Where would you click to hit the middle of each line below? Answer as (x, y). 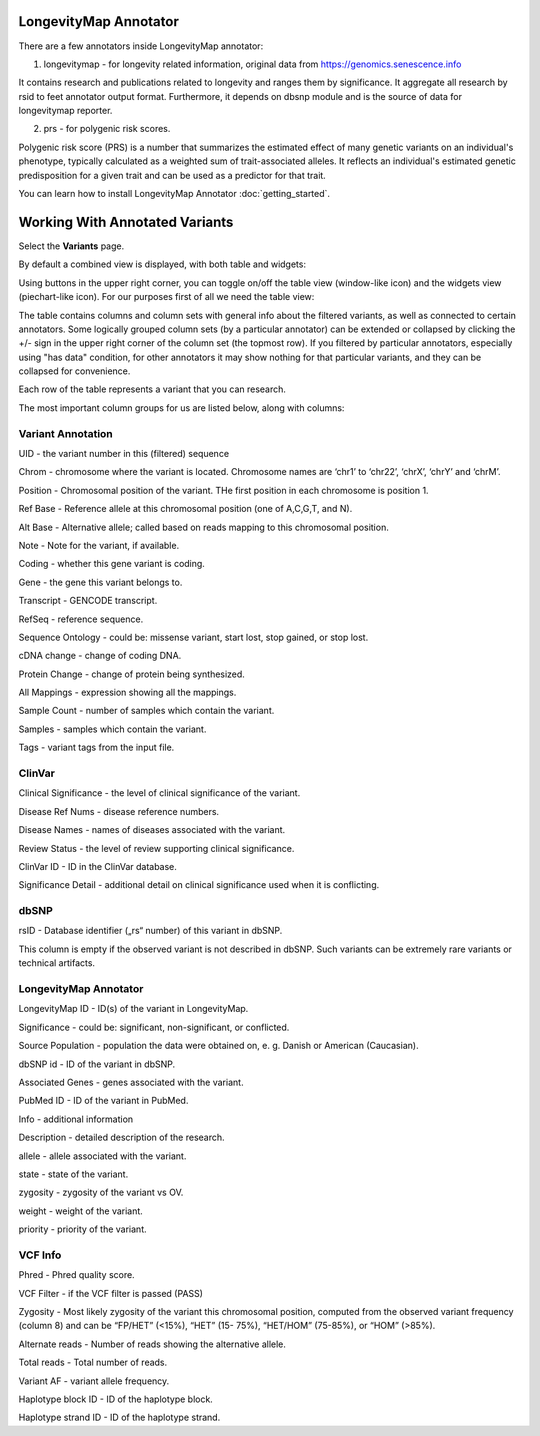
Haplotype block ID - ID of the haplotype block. (116, 1399)
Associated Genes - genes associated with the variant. (131, 1082)
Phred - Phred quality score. (76, 1275)
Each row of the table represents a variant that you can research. (152, 389)
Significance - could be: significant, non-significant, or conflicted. (154, 1027)
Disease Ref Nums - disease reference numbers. (119, 811)
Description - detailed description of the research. (121, 1137)
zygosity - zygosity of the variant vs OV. (101, 1192)
